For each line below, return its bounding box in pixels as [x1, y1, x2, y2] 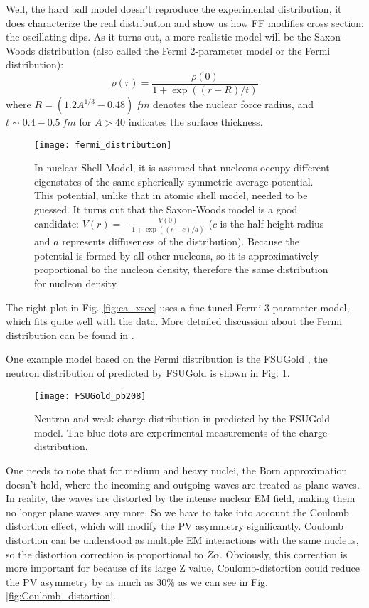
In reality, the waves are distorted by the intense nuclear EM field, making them [6, 491, 355, 506]
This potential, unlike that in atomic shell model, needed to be [34, 188, 308, 203]
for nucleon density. [34, 276, 119, 291]
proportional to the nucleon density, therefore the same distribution [34, 262, 328, 277]
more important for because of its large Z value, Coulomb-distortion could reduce [6, 560, 360, 575]
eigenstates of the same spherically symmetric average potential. [34, 174, 314, 188]
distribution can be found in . [6, 327, 134, 342]
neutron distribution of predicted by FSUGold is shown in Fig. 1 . [6, 366, 290, 380]
